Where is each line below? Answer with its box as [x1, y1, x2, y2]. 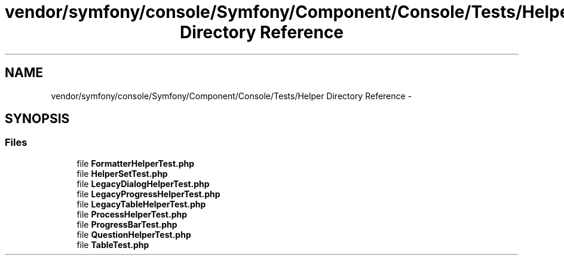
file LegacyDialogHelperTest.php [76, 178, 210, 189]
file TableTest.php [76, 239, 149, 250]
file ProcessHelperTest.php [76, 209, 187, 219]
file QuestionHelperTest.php [76, 229, 191, 240]
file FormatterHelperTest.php [76, 158, 195, 169]
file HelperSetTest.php [76, 168, 168, 179]
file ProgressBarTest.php [76, 219, 177, 230]
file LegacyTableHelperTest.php [76, 198, 206, 209]
